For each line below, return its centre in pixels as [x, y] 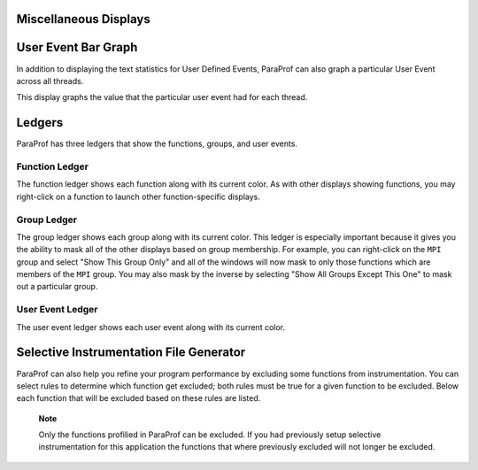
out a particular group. [57, 287]
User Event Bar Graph [77, 47]
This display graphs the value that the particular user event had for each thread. [162, 97]
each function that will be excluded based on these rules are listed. [139, 398]
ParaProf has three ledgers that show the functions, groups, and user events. [157, 144]
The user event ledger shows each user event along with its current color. [151, 327]
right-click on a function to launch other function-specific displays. [139, 196]
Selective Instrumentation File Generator [131, 353]
